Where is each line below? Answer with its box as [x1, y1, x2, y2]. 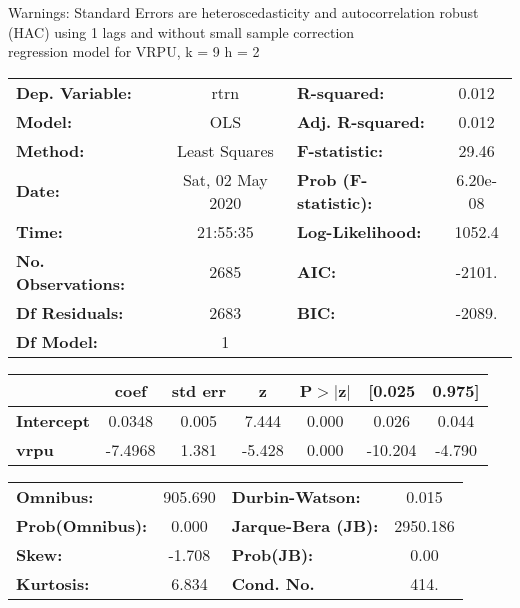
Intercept [16, 408, 90, 432]
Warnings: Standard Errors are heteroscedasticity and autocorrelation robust [8, 2, 479, 22]
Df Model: [16, 329, 98, 353]
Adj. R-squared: [296, 109, 425, 133]
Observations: [16, 271, 126, 295]
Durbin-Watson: [231, 484, 361, 508]
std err [171, 378, 226, 402]
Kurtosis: [16, 571, 90, 595]
